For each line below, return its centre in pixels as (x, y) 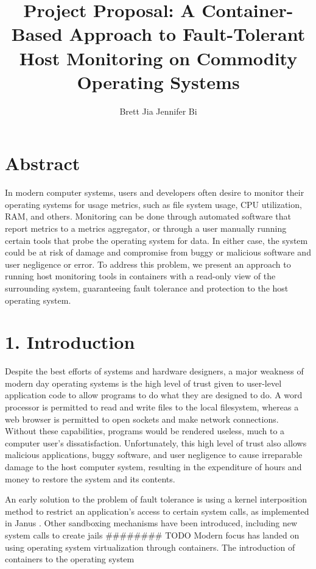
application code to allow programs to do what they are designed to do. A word (154, 395)
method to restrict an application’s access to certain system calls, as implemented (157, 511)
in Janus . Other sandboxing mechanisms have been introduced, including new (151, 523)
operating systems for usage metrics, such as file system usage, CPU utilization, (153, 204)
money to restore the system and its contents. (90, 478)
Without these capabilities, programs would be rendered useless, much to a (145, 431)
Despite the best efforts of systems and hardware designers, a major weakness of (154, 371)
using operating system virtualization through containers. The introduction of (150, 547)
